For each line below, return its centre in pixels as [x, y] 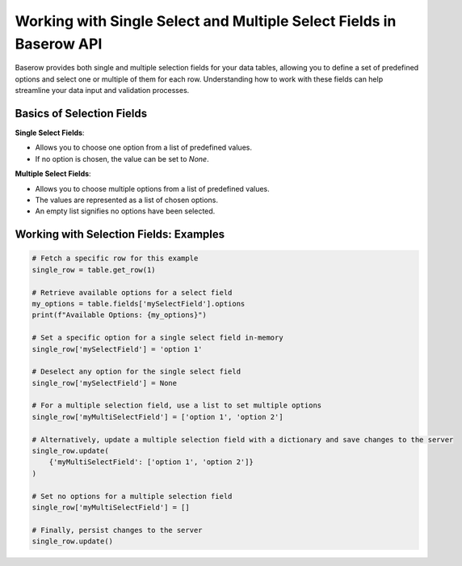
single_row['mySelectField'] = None [105, 383]
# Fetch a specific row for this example [115, 258]
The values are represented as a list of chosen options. [126, 200]
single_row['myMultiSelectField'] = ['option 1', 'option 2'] [157, 417]
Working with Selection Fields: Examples [120, 234]
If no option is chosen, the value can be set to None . [122, 158]
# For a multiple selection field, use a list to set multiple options [177, 405]
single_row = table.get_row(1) [94, 270]
